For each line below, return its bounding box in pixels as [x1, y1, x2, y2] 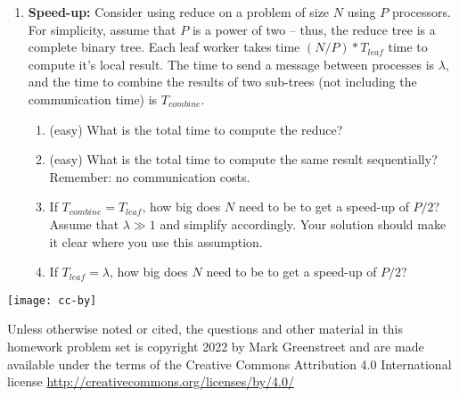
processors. [391, 3, 451, 21]
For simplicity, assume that [28, 20, 176, 38]
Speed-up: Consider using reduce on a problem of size [28, 3, 330, 21]
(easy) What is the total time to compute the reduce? [49, 120, 343, 138]
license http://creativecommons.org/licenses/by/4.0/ [7, 372, 294, 391]
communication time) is [28, 89, 158, 108]
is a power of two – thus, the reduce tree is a [192, 20, 436, 38]
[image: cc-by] [7, 294, 97, 307]
